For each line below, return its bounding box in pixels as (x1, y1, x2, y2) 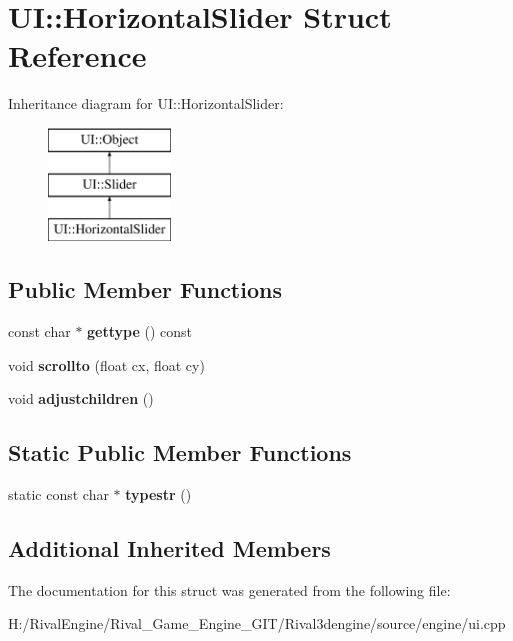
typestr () (125, 484, 192, 505)
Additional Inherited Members (8, 533, 331, 564)
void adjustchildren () (8, 388, 154, 409)
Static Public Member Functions (8, 437, 352, 468)
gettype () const (87, 321, 193, 342)
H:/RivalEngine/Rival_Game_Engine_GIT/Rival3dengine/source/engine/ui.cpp (8, 613, 506, 634)
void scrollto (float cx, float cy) (8, 354, 205, 375)
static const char (8, 484, 109, 505)
